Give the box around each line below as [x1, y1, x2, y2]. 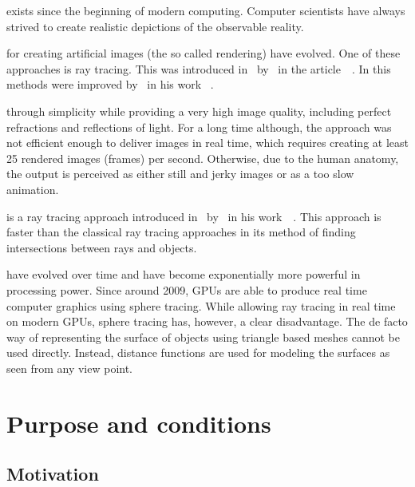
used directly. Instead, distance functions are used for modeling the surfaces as [6, 344, 390, 361]
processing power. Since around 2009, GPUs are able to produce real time [6, 281, 367, 298]
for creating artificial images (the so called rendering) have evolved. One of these [6, 45, 401, 61]
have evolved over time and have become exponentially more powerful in [6, 266, 361, 283]
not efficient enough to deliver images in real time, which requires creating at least [6, 134, 409, 151]
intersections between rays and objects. [6, 239, 197, 255]
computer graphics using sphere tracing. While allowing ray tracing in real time [6, 297, 396, 314]
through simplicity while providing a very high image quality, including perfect [6, 102, 392, 119]
